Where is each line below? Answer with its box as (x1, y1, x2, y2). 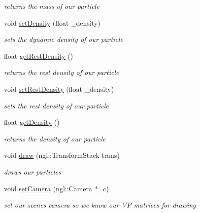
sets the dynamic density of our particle (4, 34, 123, 44)
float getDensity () (4, 117, 60, 127)
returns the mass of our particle (4, 1, 100, 11)
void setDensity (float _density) (4, 17, 100, 28)
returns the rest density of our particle (4, 67, 119, 77)
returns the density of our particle (4, 133, 106, 143)
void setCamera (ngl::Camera (4, 183, 93, 193)
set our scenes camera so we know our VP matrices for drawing (4, 200, 196, 210)
